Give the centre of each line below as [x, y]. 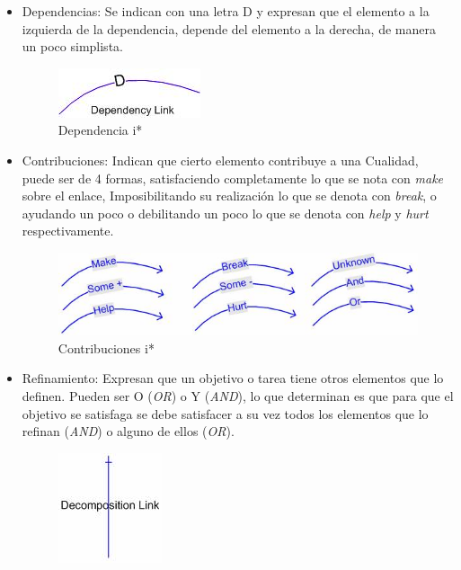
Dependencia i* [100, 130]
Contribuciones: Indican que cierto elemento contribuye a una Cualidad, [220, 160]
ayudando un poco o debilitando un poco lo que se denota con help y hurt [225, 213]
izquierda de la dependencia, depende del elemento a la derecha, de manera [229, 28]
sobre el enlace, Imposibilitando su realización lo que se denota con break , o [229, 196]
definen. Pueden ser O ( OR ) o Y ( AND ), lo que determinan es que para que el [238, 396]
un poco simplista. [72, 46]
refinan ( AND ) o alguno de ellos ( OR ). [128, 431]
